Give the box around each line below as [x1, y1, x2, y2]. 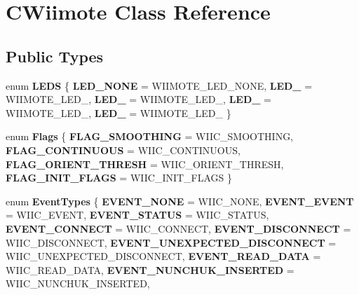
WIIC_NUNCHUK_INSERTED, [6, 276, 150, 291]
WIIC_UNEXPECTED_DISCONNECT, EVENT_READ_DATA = [6, 249, 321, 263]
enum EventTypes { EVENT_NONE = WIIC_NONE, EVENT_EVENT [6, 193, 354, 208]
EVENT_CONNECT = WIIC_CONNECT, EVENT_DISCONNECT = [6, 221, 351, 235]
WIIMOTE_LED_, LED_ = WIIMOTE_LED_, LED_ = [6, 92, 271, 107]
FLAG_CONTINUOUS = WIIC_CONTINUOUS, [6, 142, 241, 157]
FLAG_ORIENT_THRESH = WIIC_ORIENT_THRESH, [6, 156, 284, 171]
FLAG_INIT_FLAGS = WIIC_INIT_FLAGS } [6, 170, 233, 185]
